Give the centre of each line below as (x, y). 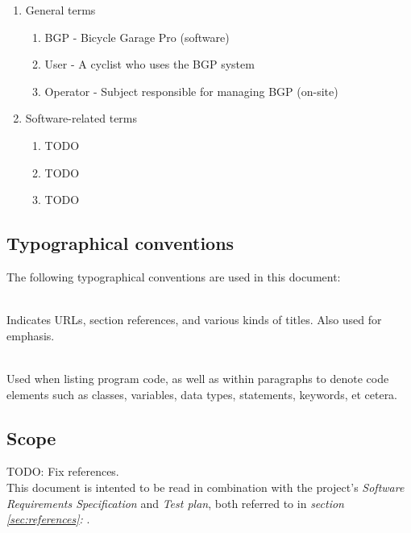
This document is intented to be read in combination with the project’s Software (205, 487)
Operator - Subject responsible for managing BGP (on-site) (191, 91)
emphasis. (31, 335)
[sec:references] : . (48, 519)
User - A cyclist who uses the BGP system (149, 64)
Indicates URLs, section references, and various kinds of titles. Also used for (194, 320)
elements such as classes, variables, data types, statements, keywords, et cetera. (202, 394)
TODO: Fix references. (63, 471)
